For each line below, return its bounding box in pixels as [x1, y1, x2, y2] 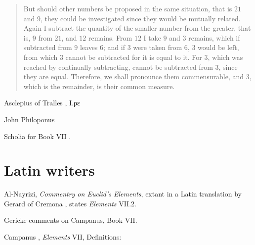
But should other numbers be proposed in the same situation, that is [23, 3, 232, 13]
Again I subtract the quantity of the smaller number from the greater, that [23, 23, 251, 33]
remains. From [88, 32, 132, 43]
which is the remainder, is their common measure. [23, 81, 175, 91]
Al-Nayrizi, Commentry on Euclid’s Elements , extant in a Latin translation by [4, 189, 242, 199]
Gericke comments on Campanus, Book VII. [4, 215, 137, 225]
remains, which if [188, 32, 240, 43]
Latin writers [4, 160, 95, 180]
